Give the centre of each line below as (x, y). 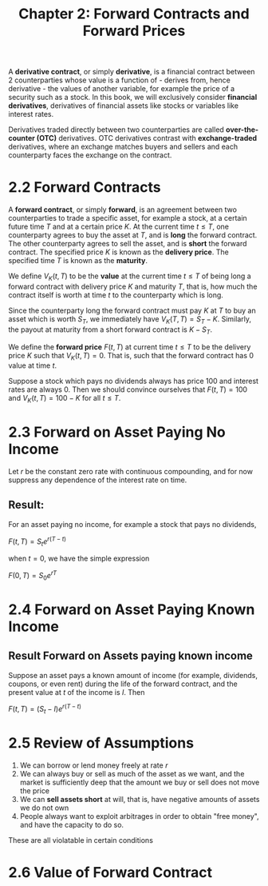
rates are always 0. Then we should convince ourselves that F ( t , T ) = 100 (128, 389)
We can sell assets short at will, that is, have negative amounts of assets (140, 800)
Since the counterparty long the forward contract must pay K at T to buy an (132, 310)
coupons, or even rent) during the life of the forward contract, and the (123, 684)
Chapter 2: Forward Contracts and (134, 14)
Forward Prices (134, 31)
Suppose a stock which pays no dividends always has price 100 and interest (134, 381)
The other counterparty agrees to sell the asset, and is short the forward (128, 244)
